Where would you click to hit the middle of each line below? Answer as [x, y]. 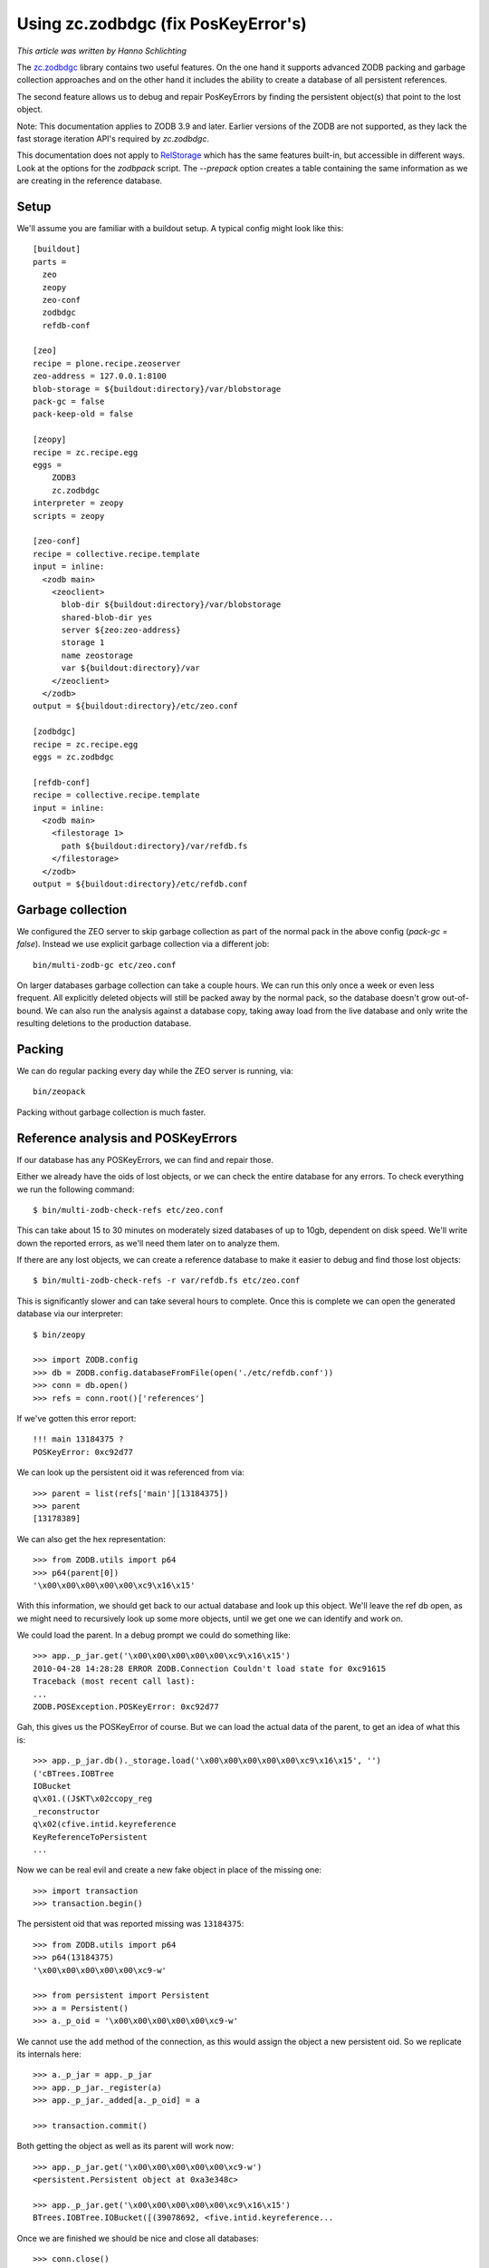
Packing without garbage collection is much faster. [111, 1112]
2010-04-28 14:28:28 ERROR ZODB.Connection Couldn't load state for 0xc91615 [210, 1668]
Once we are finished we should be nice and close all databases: [138, 2238]
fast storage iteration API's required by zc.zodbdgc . [113, 138]
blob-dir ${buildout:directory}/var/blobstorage [171, 605]
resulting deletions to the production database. [104, 1023]
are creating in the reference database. [90, 181]
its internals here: [49, 2054]
